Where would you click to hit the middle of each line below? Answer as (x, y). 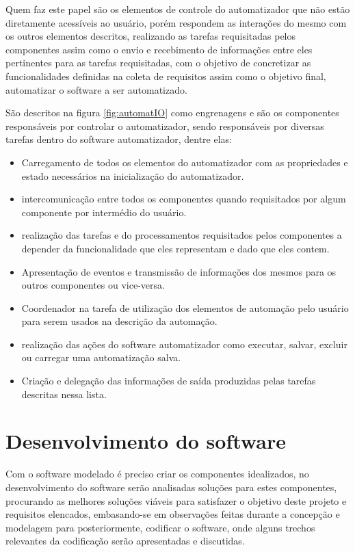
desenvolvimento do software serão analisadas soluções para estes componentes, (171, 487)
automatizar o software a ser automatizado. (96, 89)
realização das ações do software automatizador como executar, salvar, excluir (184, 344)
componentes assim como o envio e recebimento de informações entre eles (159, 49)
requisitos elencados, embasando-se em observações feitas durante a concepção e (173, 514)
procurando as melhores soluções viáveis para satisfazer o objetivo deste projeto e (176, 500)
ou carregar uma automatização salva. (101, 357)
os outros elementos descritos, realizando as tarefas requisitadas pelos (151, 36)
